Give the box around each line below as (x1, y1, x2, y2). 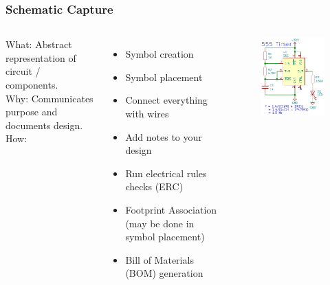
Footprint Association (125, 202, 217, 216)
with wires (125, 106, 169, 120)
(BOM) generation (125, 266, 203, 280)
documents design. (5, 117, 83, 132)
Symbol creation (125, 47, 194, 61)
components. (5, 78, 58, 91)
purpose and (5, 104, 58, 119)
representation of (5, 50, 76, 65)
